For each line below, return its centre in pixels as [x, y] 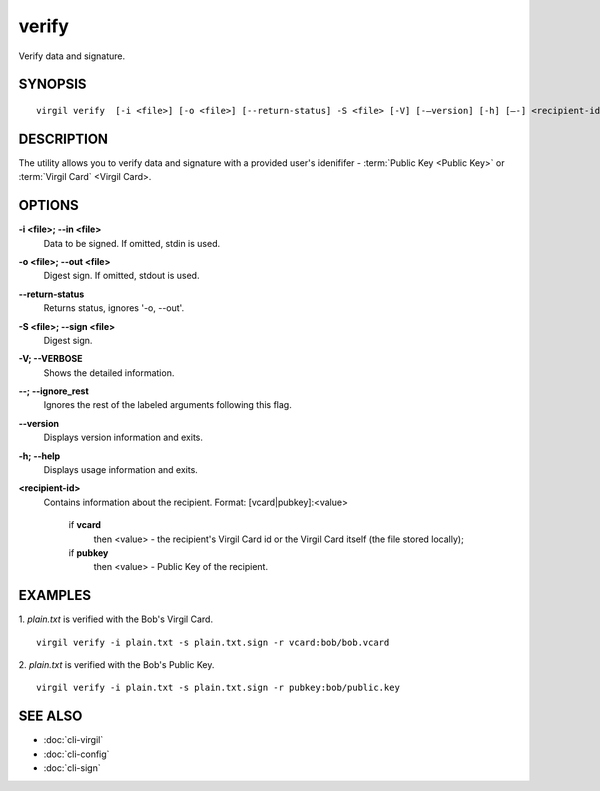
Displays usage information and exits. [121, 470]
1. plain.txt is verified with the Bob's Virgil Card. [116, 619]
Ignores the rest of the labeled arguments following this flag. [167, 405]
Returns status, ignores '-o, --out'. [114, 308]
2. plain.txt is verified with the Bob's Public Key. [116, 665]
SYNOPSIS [52, 84]
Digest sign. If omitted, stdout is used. [121, 276]
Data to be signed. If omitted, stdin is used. [132, 243]
